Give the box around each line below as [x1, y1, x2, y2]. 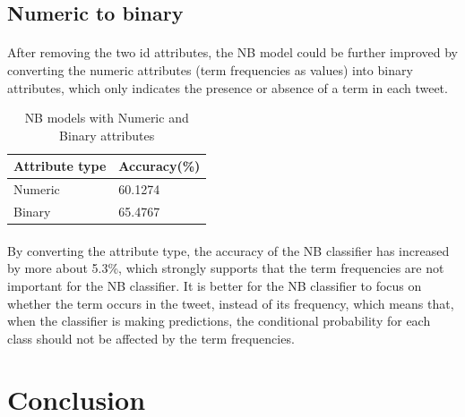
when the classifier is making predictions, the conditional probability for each [7, 311, 431, 330]
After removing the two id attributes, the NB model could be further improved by [7, 43, 458, 62]
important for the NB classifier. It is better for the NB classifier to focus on [7, 276, 422, 294]
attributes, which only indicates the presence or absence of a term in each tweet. [7, 78, 448, 97]
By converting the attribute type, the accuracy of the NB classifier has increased [7, 241, 450, 260]
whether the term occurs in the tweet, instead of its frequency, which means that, [7, 294, 454, 312]
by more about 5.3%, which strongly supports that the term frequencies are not [7, 259, 444, 277]
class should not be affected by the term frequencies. [7, 328, 295, 347]
